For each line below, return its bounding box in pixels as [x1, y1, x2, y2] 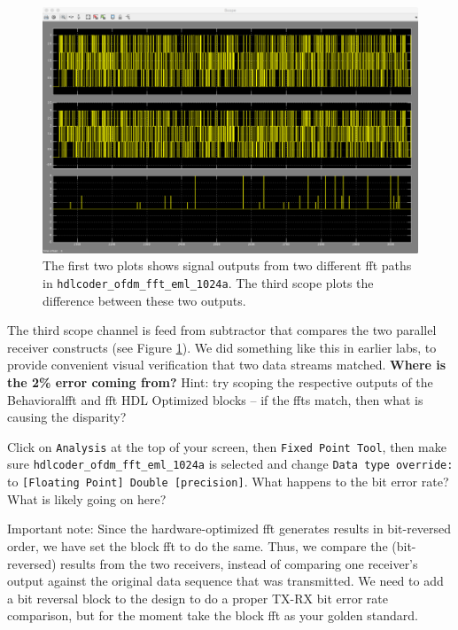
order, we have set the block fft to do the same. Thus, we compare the [7, 536, 388, 555]
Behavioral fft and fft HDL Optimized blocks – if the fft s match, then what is [7, 390, 423, 408]
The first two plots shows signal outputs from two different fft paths [43, 256, 412, 275]
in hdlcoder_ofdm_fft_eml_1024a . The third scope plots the [43, 274, 374, 292]
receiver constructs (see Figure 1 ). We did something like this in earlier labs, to [7, 338, 437, 356]
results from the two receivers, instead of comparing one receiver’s [60, 554, 418, 572]
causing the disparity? [7, 408, 127, 426]
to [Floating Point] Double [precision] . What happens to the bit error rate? [7, 472, 449, 491]
